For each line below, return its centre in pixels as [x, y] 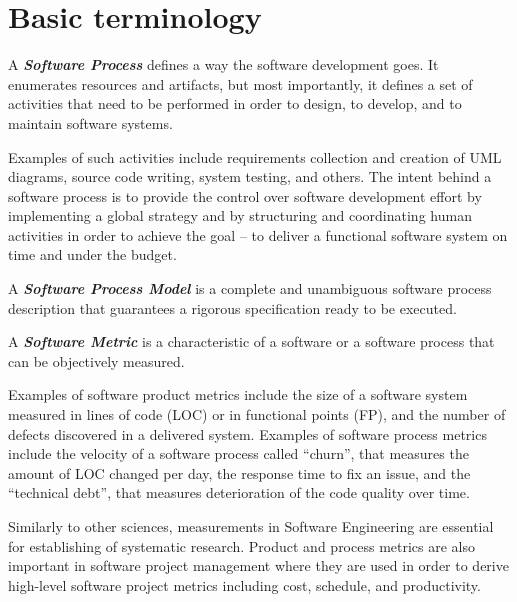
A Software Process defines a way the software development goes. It [223, 64]
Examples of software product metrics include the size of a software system [238, 394]
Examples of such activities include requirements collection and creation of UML [255, 156]
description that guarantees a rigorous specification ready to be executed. [232, 307]
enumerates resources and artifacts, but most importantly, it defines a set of [240, 83]
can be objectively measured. [96, 360]
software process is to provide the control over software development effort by [245, 195]
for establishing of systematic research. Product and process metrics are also [242, 545]
